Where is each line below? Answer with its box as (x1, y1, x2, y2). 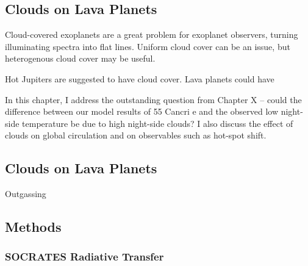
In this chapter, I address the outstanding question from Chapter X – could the (5, 93, 302, 106)
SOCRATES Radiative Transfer (5, 249, 164, 264)
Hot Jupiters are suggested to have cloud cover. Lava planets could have (5, 72, 274, 85)
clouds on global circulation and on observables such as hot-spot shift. (5, 129, 267, 142)
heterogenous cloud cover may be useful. (5, 52, 156, 65)
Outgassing (5, 187, 46, 200)
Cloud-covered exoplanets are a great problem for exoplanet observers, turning (5, 28, 298, 41)
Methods (5, 217, 62, 236)
